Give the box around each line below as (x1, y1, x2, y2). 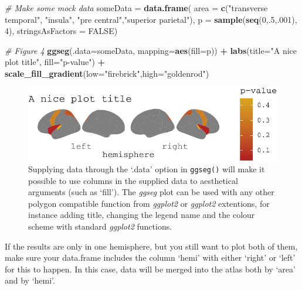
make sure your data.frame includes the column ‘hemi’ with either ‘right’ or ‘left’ (5, 251, 296, 264)
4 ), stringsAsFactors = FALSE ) (5, 25, 118, 37)
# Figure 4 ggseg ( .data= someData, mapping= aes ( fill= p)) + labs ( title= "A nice (5, 44, 297, 56)
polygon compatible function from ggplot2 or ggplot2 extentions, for (28, 197, 270, 209)
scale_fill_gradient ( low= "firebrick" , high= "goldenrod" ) (5, 67, 209, 79)
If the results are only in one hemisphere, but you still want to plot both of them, (5, 240, 298, 252)
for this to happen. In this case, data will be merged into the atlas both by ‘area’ (5, 262, 296, 275)
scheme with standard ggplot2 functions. (28, 220, 172, 232)
